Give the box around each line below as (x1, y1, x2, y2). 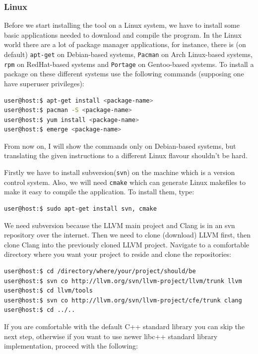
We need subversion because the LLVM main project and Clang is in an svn (4, 220, 235, 230)
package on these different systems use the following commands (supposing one (4, 68, 244, 79)
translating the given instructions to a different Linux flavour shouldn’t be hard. (4, 150, 248, 161)
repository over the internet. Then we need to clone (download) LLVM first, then (4, 230, 251, 240)
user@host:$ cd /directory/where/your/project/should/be (4, 267, 196, 275)
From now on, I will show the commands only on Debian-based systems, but (4, 140, 236, 151)
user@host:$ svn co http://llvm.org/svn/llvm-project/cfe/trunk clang (4, 296, 242, 304)
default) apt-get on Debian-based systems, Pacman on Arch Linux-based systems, (4, 49, 253, 59)
